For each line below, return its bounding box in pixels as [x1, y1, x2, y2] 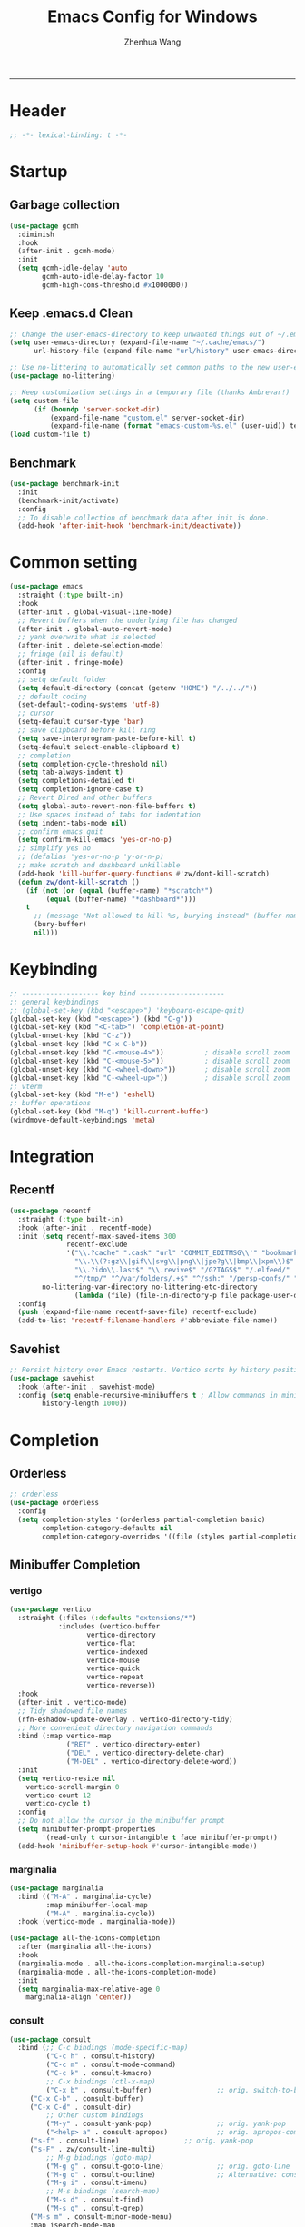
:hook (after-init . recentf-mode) [17, 1223, 152, 1232]
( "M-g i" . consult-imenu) [45, 2178, 148, 2188]
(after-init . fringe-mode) [17, 658, 124, 668]
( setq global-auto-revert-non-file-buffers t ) [17, 801, 197, 810]
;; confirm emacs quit [17, 826, 103, 836]
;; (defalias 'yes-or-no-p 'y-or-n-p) [17, 852, 165, 862]
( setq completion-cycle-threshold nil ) [17, 759, 169, 768]
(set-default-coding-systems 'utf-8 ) [17, 700, 161, 709]
